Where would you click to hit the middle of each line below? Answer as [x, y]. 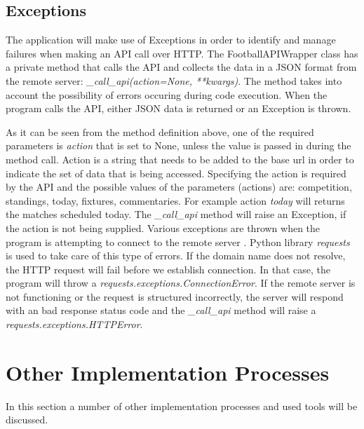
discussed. [27, 420]
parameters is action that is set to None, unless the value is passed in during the [178, 145]
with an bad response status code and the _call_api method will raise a [161, 310]
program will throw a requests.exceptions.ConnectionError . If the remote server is [181, 283]
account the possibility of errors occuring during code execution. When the [167, 94]
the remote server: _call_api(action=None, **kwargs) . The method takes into [174, 80]
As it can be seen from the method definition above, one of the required [160, 131]
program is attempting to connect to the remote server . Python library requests [178, 241]
